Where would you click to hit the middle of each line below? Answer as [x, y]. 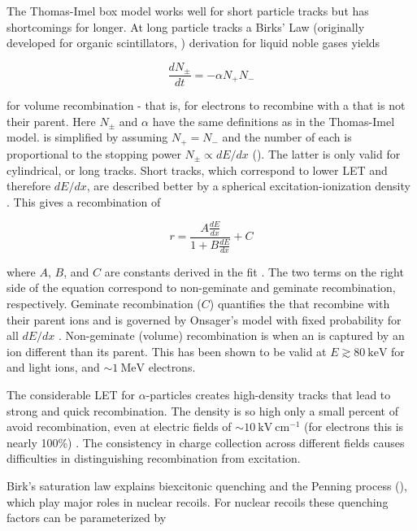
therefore [29, 186]
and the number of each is [287, 137]
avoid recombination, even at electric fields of [119, 427]
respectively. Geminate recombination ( [104, 304]
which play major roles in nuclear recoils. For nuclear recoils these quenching [198, 501]
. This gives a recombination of [84, 201]
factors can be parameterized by [87, 518]
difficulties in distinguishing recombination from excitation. [154, 458]
